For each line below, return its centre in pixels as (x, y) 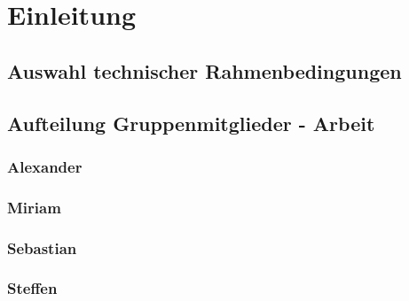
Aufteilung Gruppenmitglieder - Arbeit (191, 123)
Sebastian (42, 247)
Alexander (45, 166)
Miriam (34, 207)
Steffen (32, 288)
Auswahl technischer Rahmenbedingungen (204, 70)
